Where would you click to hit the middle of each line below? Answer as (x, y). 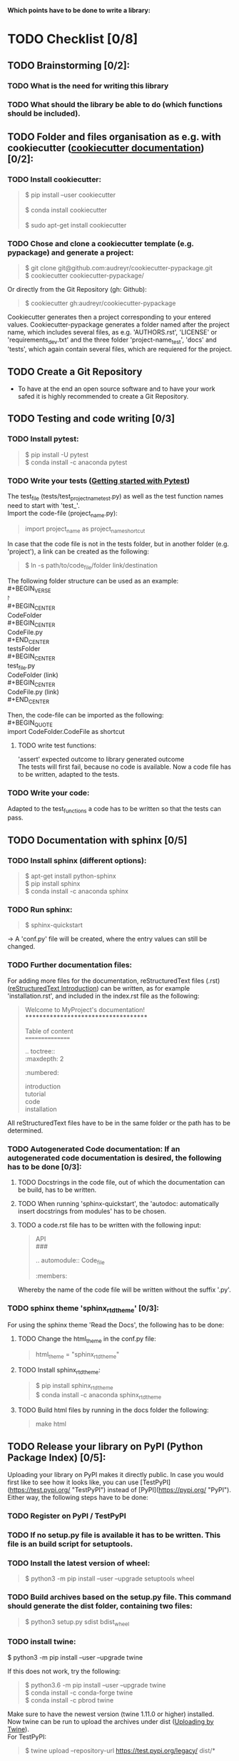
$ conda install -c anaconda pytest (76, 462)
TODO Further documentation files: (70, 965)
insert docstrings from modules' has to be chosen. (92, 1211)
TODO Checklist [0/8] (73, 39)
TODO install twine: (42, 1642)
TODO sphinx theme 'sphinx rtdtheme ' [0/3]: (83, 1309)
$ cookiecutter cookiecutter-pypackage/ (85, 276)
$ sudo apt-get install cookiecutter (76, 225)
